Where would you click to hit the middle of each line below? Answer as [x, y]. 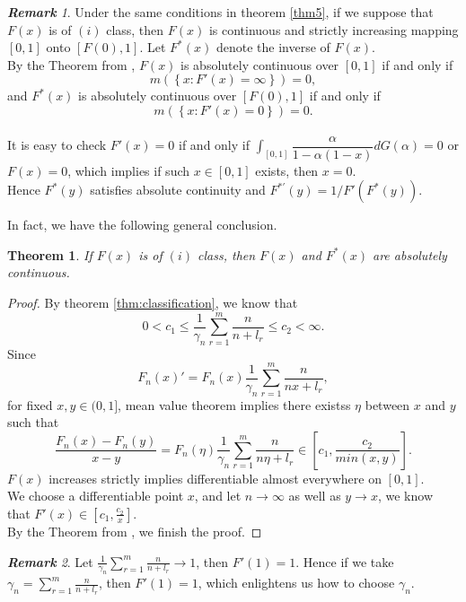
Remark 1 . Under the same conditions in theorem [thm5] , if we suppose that [220, 12]
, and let [218, 496]
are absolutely [410, 254]
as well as [315, 496]
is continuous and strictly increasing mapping [334, 29]
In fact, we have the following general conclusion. [142, 225]
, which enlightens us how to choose [296, 583]
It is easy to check [57, 145]
